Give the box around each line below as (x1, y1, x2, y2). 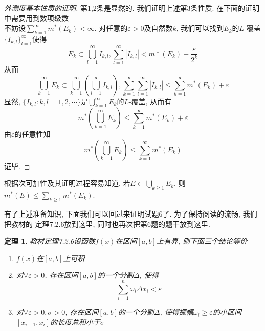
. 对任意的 (94, 22, 128, 33)
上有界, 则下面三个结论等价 (156, 235, 248, 246)
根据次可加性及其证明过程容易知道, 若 (4, 178, 130, 188)
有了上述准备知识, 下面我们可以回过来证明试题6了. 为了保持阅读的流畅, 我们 (4, 208, 257, 219)
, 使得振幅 (160, 306, 193, 317)
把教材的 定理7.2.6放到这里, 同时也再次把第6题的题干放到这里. (4, 218, 210, 229)
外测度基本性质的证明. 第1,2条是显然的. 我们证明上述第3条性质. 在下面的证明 (4, 3, 259, 13)
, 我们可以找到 (176, 22, 224, 33)
